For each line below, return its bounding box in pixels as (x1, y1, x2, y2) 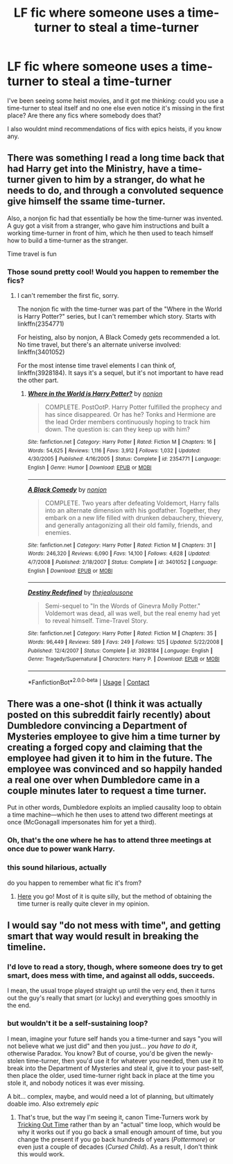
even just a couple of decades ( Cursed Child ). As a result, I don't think (17, 1142, 218, 1151)
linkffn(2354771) (17, 319, 64, 328)
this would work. (17, 1149, 64, 1158)
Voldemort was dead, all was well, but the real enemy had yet (44, 609, 221, 617)
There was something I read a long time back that (7, 152, 225, 164)
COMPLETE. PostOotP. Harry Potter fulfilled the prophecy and (44, 403, 222, 411)
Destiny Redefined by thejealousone (27, 588, 134, 597)
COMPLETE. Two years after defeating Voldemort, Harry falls (44, 499, 220, 507)
